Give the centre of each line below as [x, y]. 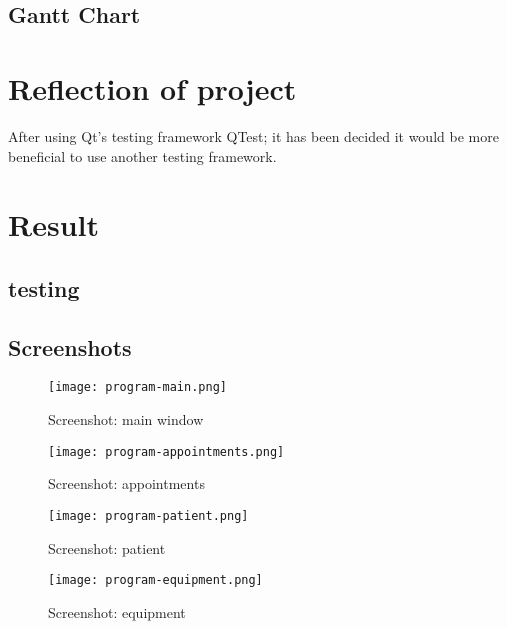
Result [53, 224]
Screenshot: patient [107, 547]
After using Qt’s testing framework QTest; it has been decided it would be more [253, 135]
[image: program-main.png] [137, 387]
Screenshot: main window [126, 419]
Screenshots [70, 346]
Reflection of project [152, 87]
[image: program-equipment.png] [155, 580]
